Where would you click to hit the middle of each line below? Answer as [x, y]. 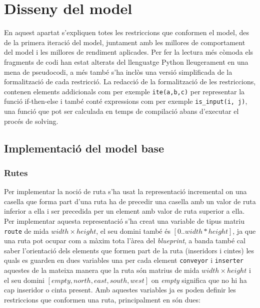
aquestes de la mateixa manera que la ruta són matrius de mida [102, 270]
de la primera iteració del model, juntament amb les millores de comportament [125, 42]
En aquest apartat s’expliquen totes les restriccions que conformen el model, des [127, 32]
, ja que [244, 230]
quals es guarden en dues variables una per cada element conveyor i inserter [124, 260]
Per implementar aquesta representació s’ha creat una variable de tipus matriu [124, 220]
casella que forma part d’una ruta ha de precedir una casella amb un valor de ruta [130, 201]
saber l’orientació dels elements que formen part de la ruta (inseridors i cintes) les [129, 250]
